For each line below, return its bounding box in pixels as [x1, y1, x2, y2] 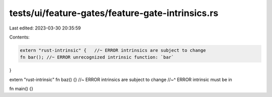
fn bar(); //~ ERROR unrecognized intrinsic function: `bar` [20, 54, 174, 60]
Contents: [9, 34, 30, 40]
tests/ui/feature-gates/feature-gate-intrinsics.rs [9, 7, 219, 18]
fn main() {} [9, 85, 34, 92]
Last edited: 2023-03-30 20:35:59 [9, 25, 81, 31]
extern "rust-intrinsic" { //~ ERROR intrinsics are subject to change [20, 47, 206, 53]
